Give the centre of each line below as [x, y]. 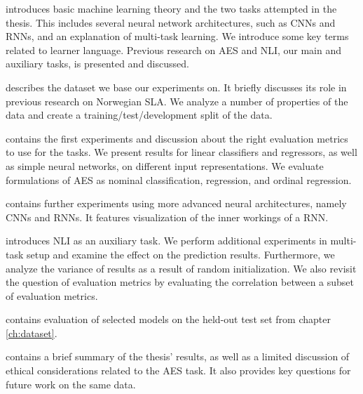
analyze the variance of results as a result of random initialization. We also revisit [181, 268]
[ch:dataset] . [32, 333]
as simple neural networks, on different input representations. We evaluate [165, 165]
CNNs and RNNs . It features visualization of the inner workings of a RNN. [167, 217]
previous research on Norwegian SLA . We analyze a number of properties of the [177, 101]
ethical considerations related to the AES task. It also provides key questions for [178, 370]
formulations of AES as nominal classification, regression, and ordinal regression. [179, 179]
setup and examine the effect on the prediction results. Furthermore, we [181, 254]
